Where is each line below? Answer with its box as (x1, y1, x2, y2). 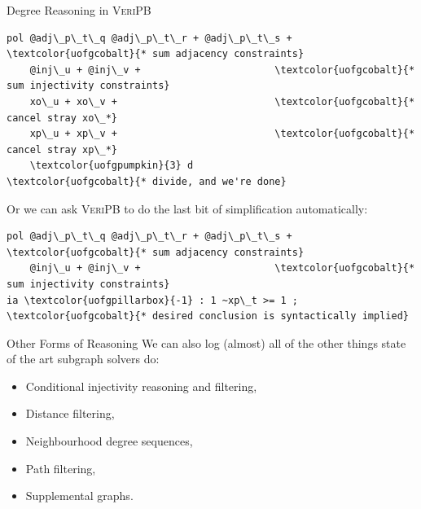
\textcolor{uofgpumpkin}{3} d (29, 160, 194, 172)
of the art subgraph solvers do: (7, 350, 160, 367)
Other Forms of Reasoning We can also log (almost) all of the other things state (7, 334, 406, 351)
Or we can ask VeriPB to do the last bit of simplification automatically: (7, 200, 368, 217)
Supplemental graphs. (25, 487, 134, 504)
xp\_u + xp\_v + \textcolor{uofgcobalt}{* (29, 128, 415, 140)
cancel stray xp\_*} (7, 143, 118, 156)
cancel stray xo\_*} (7, 112, 118, 124)
